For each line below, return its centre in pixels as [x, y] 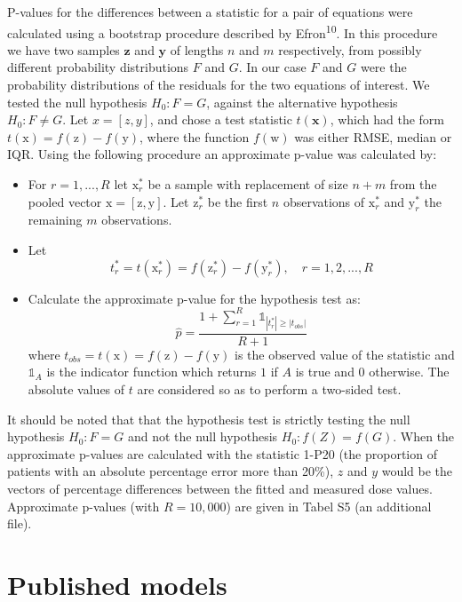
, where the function [195, 136]
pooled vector [65, 201]
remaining [55, 220]
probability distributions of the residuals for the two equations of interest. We [219, 85]
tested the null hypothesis [77, 102]
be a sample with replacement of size [248, 184]
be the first [238, 201]
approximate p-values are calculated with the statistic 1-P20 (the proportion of [222, 453]
